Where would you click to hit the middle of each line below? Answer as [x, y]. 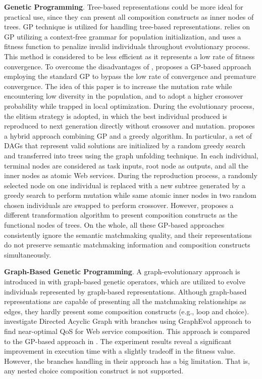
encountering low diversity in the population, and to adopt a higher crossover [124, 96]
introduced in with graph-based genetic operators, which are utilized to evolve [125, 282]
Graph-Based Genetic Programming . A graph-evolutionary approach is [122, 271]
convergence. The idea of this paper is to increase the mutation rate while [118, 86]
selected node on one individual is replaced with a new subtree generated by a [125, 185]
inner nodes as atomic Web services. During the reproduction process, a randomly [131, 175]
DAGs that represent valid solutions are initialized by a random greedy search [125, 145]
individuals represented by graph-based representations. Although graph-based [125, 291]
